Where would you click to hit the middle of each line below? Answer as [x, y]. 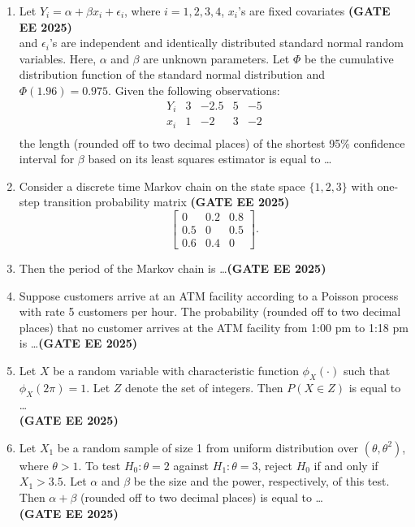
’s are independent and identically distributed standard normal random [226, 43]
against [191, 465]
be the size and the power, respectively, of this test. [262, 481]
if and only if [346, 465]
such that [367, 370]
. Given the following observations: [194, 90]
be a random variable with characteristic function [176, 370]
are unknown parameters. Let [216, 58]
